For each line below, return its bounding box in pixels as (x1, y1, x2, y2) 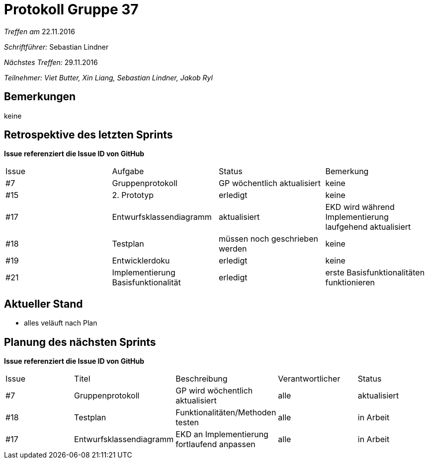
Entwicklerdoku (112, 256, 170, 266)
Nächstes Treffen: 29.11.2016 (4, 58, 98, 66)
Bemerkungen (4, 90, 76, 103)
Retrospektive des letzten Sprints (4, 129, 173, 141)
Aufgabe (112, 166, 144, 177)
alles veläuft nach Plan (24, 319, 97, 328)
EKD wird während (325, 202, 395, 212)
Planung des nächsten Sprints (4, 335, 156, 348)
